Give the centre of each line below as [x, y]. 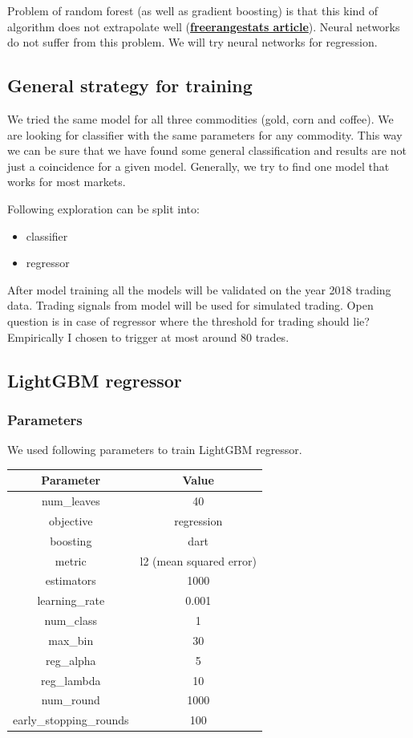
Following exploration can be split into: [103, 208]
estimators [71, 580]
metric [71, 560]
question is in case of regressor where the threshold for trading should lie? [188, 320]
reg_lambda [71, 680]
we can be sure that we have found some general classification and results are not [207, 150]
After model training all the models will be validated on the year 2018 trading [199, 289]
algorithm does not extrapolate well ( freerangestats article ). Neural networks [204, 26]
